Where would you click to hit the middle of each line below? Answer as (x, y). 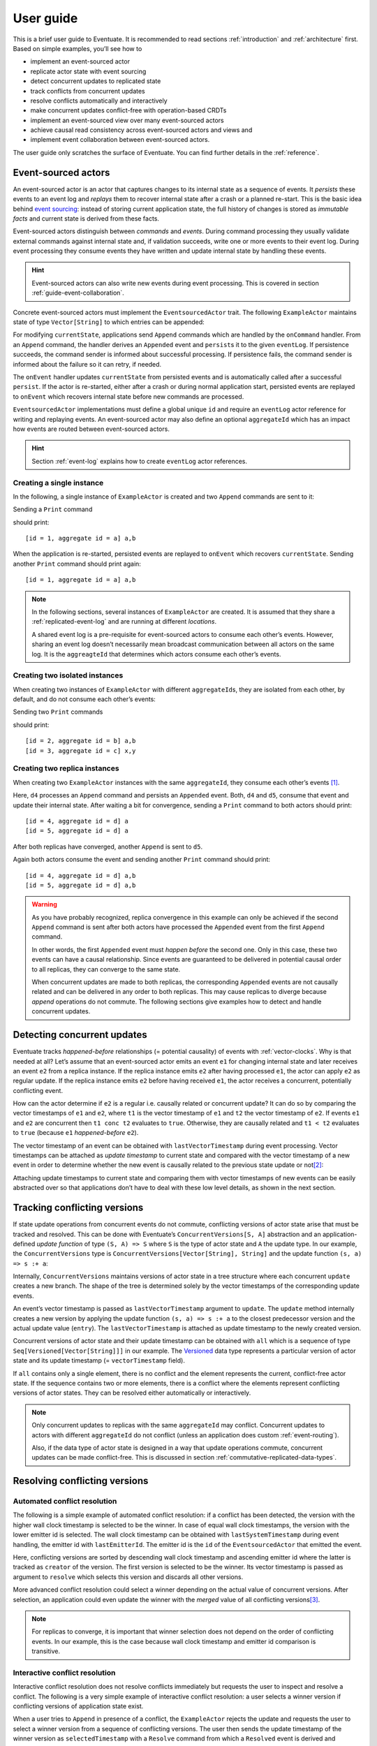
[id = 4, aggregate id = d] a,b (81, 875)
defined (24, 1244)
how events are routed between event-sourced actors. (91, 429)
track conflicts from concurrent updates (88, 91)
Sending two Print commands (58, 712)
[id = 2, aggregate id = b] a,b (81, 741)
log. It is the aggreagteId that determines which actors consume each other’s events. (156, 654)
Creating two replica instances (66, 768)
